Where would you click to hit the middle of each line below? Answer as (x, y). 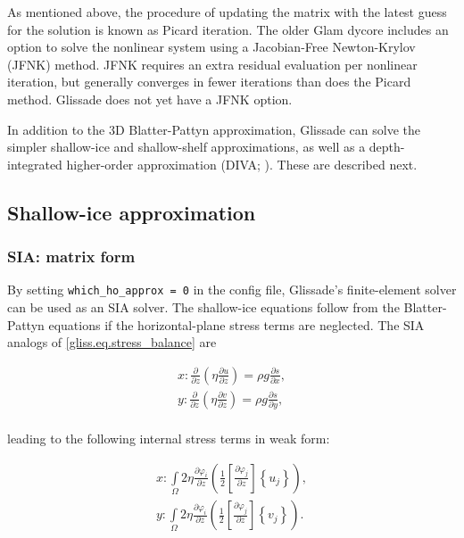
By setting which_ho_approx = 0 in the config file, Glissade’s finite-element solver (232, 290)
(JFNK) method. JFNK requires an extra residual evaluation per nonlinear (212, 64)
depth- (387, 147)
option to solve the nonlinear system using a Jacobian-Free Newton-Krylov (211, 47)
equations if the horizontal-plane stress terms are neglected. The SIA (236, 324)
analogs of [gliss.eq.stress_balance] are (112, 342)
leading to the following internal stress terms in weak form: (169, 439)
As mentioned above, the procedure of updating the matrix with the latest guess (227, 12)
